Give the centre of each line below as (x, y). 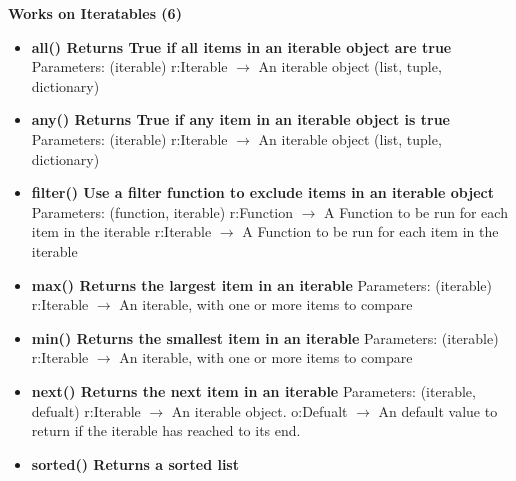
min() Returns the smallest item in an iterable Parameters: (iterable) (265, 337)
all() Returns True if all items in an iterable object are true (241, 46)
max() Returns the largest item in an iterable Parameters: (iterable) (262, 284)
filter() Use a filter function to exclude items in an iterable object (262, 192)
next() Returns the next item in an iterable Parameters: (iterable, (253, 390)
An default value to (438, 410)
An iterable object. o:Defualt (259, 410)
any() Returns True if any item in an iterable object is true (240, 119)
